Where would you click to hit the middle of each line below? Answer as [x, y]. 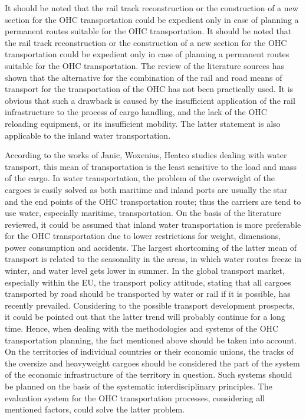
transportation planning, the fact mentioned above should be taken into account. [151, 340]
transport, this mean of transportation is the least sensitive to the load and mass [151, 166]
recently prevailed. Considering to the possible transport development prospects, [150, 305]
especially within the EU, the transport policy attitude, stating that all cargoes [148, 282]
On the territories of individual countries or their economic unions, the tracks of [149, 351]
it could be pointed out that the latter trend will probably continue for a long [145, 317]
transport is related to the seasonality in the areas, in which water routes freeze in [153, 259]
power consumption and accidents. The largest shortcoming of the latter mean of [151, 247]
